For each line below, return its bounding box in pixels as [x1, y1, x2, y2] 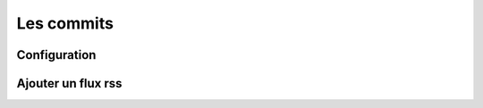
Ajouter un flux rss [16, 76, 123, 91]
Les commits [16, 13, 114, 33]
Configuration [16, 47, 97, 62]
